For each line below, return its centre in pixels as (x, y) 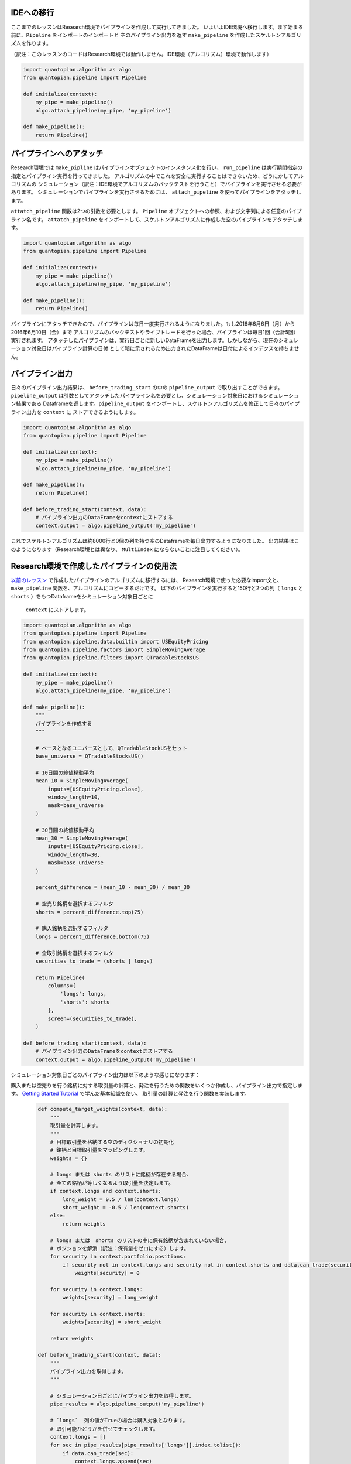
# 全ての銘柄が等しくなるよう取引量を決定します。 (112, 1183)
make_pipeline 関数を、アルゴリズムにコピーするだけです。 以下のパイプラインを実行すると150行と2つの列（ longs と (157, 588)
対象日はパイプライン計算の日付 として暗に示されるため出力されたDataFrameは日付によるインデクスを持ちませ (165, 348)
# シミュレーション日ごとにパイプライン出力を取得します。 (122, 1396)
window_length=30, (74, 854)
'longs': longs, (83, 994)
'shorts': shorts (85, 1002)
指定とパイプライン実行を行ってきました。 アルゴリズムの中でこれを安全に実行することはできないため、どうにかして (152, 176)
